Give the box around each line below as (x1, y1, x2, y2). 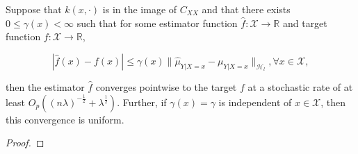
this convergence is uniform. (6, 112, 124, 126)
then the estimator (6, 79, 85, 94)
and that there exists (202, 2, 291, 16)
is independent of (218, 94, 292, 109)
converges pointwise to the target (95, 79, 237, 94)
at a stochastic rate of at (247, 79, 353, 94)
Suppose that (6, 2, 62, 16)
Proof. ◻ (6, 135, 44, 150)
